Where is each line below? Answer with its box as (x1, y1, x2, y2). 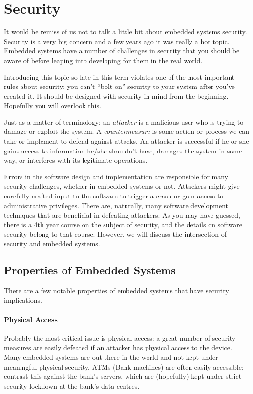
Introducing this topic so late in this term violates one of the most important (4, 71, 235, 82)
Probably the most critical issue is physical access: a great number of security (4, 332, 236, 343)
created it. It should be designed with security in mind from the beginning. (4, 90, 229, 101)
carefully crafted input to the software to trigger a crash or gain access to (4, 191, 224, 201)
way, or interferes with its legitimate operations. (4, 155, 148, 165)
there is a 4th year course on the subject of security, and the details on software (4, 219, 242, 229)
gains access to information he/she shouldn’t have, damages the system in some (4, 145, 242, 155)
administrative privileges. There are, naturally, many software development (4, 200, 228, 210)
